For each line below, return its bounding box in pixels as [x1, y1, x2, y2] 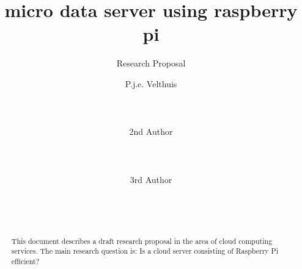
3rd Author [130, 173, 172, 185]
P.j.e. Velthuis [125, 77, 177, 90]
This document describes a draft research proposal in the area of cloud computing [11, 235, 273, 246]
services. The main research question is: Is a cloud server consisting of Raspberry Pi [11, 246, 278, 256]
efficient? [11, 256, 40, 267]
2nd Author [129, 125, 173, 138]
